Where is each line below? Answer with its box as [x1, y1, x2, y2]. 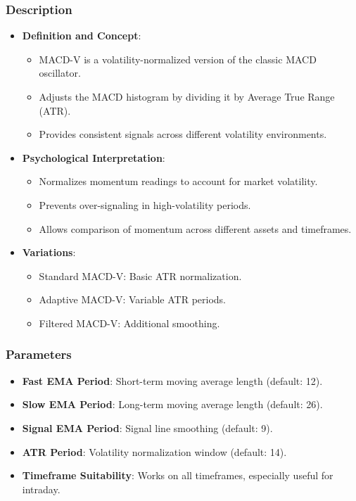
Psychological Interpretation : [22, 150, 165, 165]
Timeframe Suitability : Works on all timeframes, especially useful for [22, 468, 333, 483]
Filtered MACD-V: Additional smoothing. [39, 315, 220, 330]
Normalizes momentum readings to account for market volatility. [39, 174, 318, 189]
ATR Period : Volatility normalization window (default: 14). [22, 444, 287, 459]
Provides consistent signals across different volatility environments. [39, 127, 327, 141]
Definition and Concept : [22, 28, 141, 43]
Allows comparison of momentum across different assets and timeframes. [39, 221, 352, 236]
